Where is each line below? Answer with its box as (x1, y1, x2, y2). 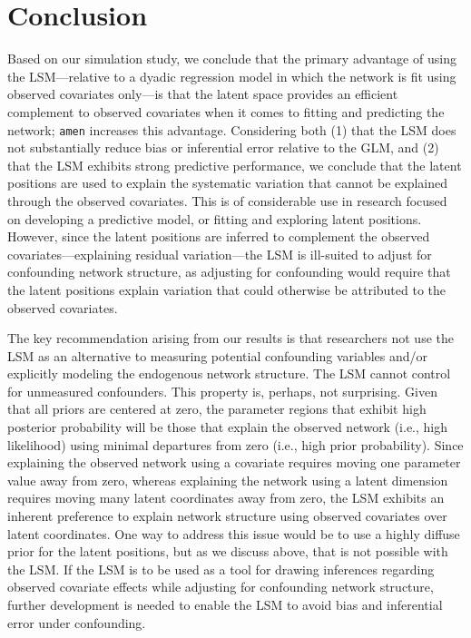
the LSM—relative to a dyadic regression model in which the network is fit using (7, 66, 456, 85)
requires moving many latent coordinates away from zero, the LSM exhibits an (7, 488, 445, 507)
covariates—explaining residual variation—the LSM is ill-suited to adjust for (7, 244, 432, 263)
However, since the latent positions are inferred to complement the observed (7, 227, 430, 246)
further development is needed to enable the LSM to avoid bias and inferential (7, 595, 443, 613)
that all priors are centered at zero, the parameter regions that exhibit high (7, 399, 427, 418)
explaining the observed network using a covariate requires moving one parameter (7, 453, 461, 472)
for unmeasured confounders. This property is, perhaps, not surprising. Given (7, 381, 437, 400)
